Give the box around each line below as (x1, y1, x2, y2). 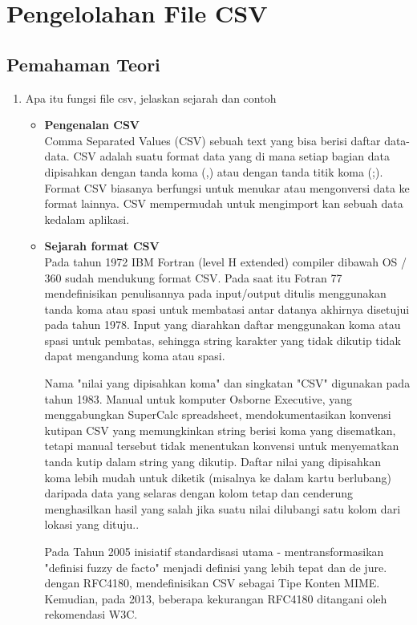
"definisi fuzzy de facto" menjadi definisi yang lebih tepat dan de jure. (44, 558, 387, 575)
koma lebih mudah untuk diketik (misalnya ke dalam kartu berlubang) (44, 469, 391, 485)
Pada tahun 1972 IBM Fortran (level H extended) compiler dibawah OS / (44, 253, 407, 270)
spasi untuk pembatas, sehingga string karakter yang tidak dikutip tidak (44, 331, 401, 348)
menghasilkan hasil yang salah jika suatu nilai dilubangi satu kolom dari (44, 500, 401, 517)
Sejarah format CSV (44, 237, 160, 254)
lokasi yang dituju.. (44, 516, 140, 533)
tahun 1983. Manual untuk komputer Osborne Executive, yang (44, 390, 353, 407)
